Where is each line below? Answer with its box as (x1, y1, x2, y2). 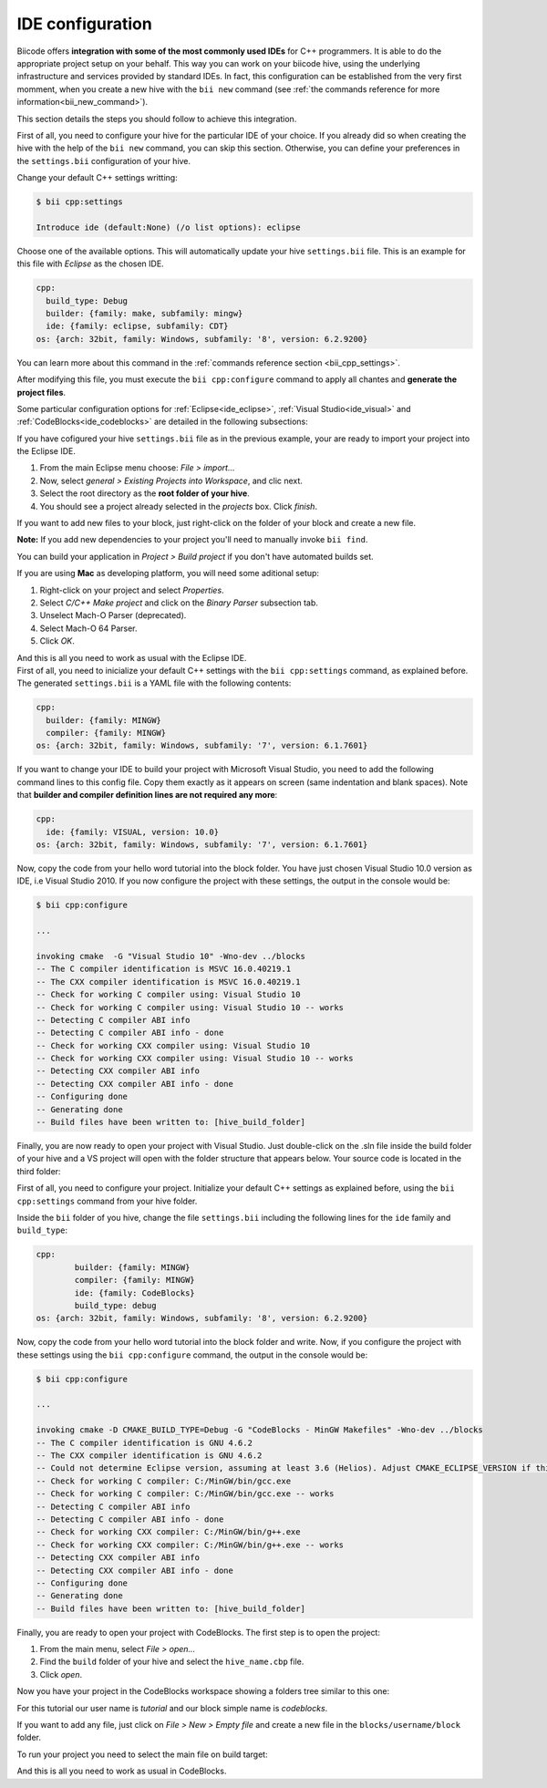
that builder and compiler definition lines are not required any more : (16, 790, 278, 801)
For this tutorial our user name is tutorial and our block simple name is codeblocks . (16, 1702, 328, 1713)
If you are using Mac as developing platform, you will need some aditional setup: (16, 568, 319, 579)
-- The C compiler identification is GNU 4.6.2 (36, 1437, 253, 1448)
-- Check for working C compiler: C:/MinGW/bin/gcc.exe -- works (36, 1489, 335, 1499)
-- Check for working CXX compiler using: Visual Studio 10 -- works (36, 1053, 354, 1064)
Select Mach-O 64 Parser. (39, 623, 138, 634)
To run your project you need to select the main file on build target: (16, 1749, 268, 1760)
